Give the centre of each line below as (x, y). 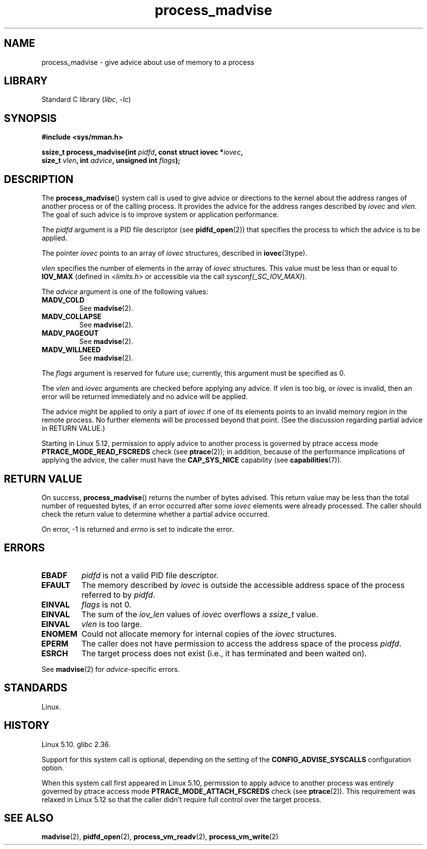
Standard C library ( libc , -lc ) (86, 100)
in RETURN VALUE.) (73, 428)
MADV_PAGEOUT (70, 333)
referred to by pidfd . (118, 595)
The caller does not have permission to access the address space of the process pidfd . (242, 643)
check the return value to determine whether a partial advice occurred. (155, 514)
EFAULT (56, 585)
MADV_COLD (63, 300)
